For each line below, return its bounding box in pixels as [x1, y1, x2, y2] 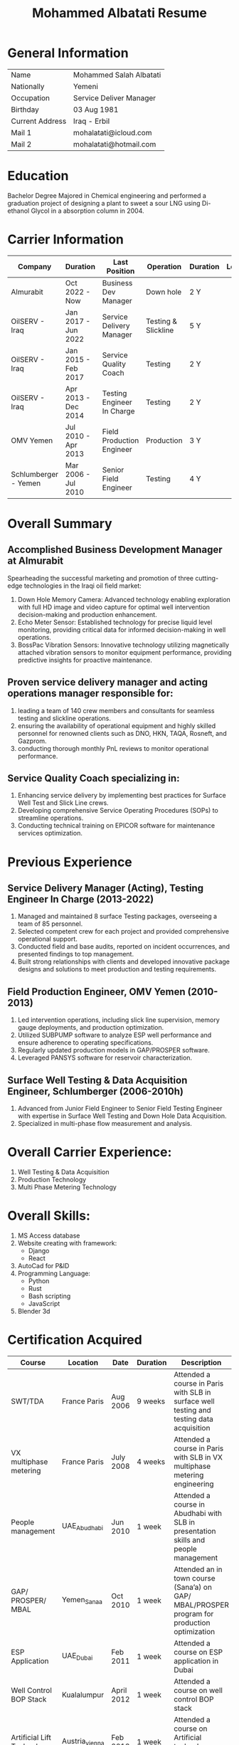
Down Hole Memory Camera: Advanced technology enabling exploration [17, 595, 231, 603]
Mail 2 [11, 139, 32, 149]
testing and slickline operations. [17, 714, 112, 722]
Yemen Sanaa [61, 1595, 103, 1606]
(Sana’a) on [174, 1582, 212, 1592]
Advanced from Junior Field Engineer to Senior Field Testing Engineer [17, 1105, 223, 1113]
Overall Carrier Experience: [7, 1144, 172, 1161]
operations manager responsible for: [7, 687, 174, 700]
